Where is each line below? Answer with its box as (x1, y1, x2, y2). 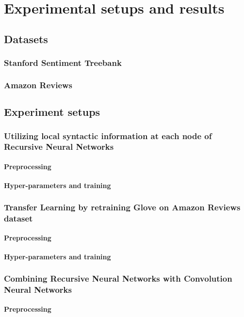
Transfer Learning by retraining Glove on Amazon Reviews (4, 201, 241, 213)
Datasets (4, 31, 48, 46)
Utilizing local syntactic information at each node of (4, 129, 212, 142)
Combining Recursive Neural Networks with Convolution (4, 272, 232, 284)
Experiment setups (4, 104, 100, 119)
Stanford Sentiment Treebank (4, 57, 122, 69)
